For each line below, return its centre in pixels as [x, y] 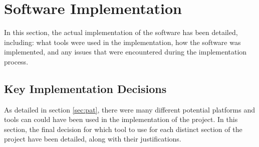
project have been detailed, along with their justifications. [93, 139]
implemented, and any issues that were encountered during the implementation [125, 52]
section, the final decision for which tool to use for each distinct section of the [123, 129]
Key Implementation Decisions [85, 88]
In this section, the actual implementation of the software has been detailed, [121, 32]
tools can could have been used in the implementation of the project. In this [121, 119]
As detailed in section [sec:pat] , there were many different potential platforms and [129, 109]
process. [16, 61]
